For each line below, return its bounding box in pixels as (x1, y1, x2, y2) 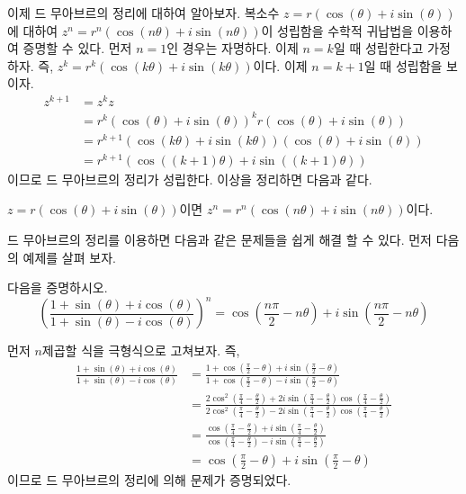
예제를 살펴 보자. (22, 247, 116, 266)
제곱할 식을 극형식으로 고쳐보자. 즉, (41, 341, 240, 360)
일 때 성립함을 (363, 56, 443, 75)
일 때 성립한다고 (333, 39, 424, 58)
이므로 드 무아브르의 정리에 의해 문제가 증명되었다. (7, 470, 291, 489)
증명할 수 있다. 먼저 (22, 39, 132, 58)
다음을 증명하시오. (7, 278, 108, 297)
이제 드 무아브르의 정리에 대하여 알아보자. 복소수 (7, 4, 280, 22)
